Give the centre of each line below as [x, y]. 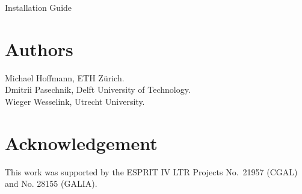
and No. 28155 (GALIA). [51, 183]
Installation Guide [39, 7]
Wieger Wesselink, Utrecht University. [75, 101]
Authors [39, 48]
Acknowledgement [81, 142]
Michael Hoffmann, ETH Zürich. [65, 77]
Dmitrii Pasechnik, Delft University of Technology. [98, 89]
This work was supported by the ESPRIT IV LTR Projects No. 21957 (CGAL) [151, 171]
